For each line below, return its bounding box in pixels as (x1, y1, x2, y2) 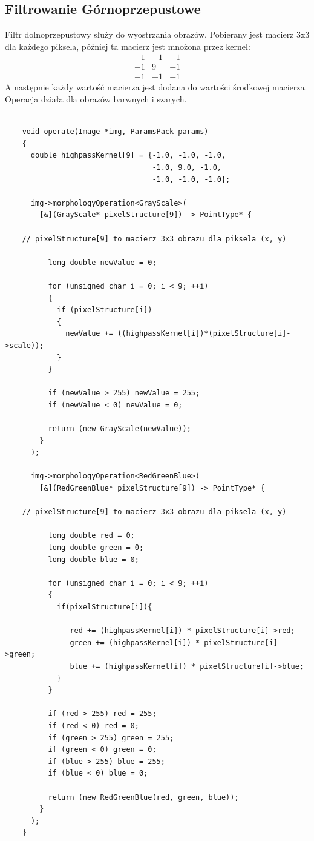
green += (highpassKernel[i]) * (70, 638, 200, 647)
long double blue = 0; (48, 555, 139, 564)
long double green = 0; (48, 543, 144, 552)
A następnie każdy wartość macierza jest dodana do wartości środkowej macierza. (5, 81, 307, 93)
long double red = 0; (48, 531, 135, 540)
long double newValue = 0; (48, 258, 157, 267)
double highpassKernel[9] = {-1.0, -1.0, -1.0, (30, 151, 226, 160)
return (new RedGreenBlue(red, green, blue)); (48, 792, 239, 802)
